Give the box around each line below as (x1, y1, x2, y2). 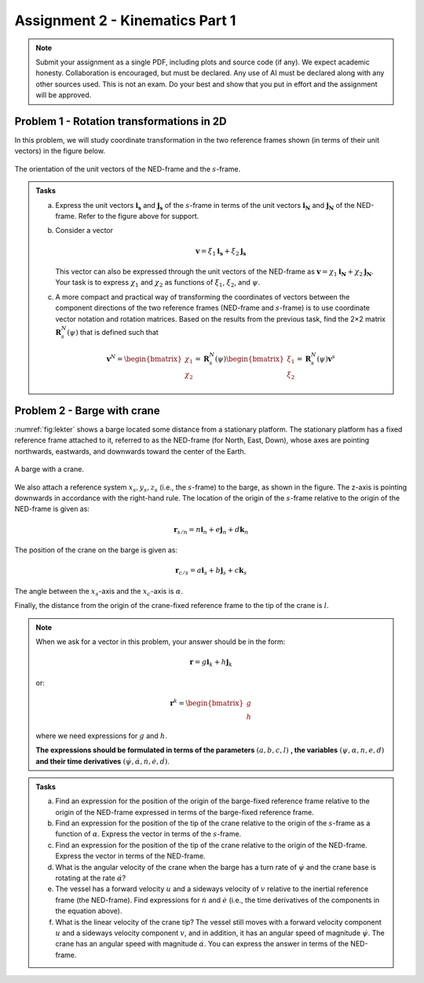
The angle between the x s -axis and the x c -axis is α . (14, 586, 184, 598)
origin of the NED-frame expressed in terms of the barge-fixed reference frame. (55, 807, 314, 817)
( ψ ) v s (316, 353, 335, 364)
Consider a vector (55, 226, 114, 235)
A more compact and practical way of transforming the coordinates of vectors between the (55, 292, 350, 301)
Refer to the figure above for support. (78, 211, 199, 220)
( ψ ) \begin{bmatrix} (214, 355, 284, 364)
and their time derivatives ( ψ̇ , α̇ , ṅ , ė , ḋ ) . (35, 756, 170, 766)
